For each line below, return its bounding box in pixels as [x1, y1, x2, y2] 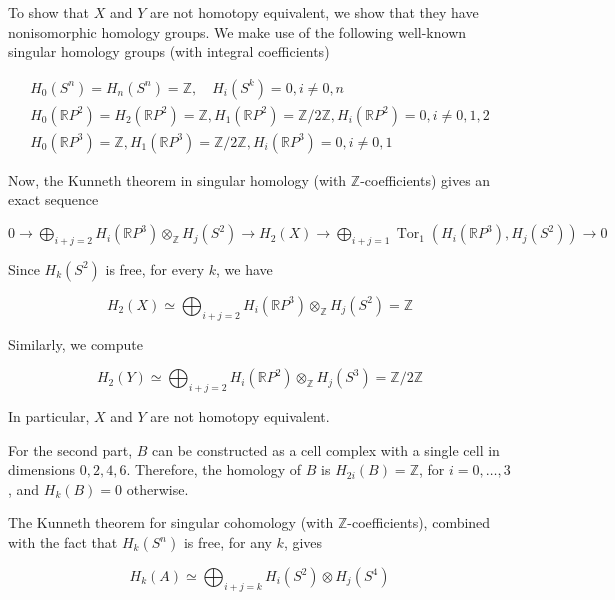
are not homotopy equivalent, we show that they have [149, 2, 479, 22]
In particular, [8, 406, 90, 427]
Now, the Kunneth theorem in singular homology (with [8, 169, 347, 190]
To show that [8, 2, 89, 22]
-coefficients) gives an [360, 169, 491, 190]
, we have [216, 258, 273, 279]
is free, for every [105, 258, 205, 279]
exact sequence [8, 189, 99, 210]
